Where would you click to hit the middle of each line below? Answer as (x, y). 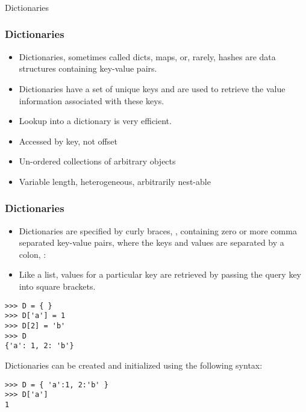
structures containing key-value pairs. (88, 68)
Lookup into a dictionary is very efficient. (95, 121)
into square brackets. (57, 286)
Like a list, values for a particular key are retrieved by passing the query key (160, 274)
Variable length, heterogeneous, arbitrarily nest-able (115, 181)
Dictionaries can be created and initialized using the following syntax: (134, 365)
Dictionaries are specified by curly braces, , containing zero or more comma (158, 230)
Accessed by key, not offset (68, 141)
